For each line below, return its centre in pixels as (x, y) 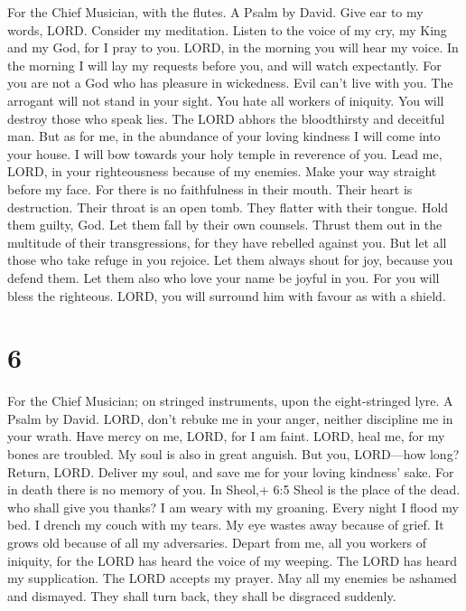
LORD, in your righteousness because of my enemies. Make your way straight (222, 171)
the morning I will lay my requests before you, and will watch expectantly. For (224, 65)
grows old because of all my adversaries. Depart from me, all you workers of (217, 542)
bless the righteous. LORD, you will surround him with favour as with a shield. (227, 295)
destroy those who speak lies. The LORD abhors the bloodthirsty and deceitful (226, 118)
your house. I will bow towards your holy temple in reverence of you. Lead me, (225, 153)
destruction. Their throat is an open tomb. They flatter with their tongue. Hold (228, 207)
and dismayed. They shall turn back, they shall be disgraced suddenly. (202, 595)
